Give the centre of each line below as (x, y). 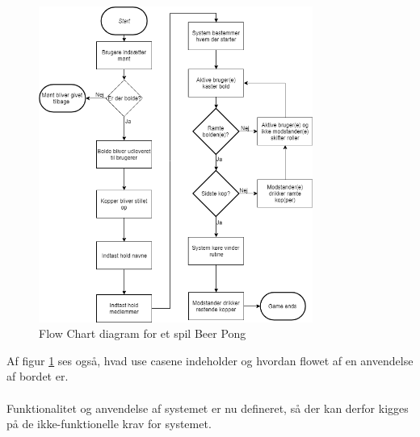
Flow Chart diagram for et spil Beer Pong (143, 333)
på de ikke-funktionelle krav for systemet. (109, 424)
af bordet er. (38, 376)
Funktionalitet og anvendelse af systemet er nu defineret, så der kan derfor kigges (208, 408)
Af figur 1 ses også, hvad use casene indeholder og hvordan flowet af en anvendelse (210, 360)
